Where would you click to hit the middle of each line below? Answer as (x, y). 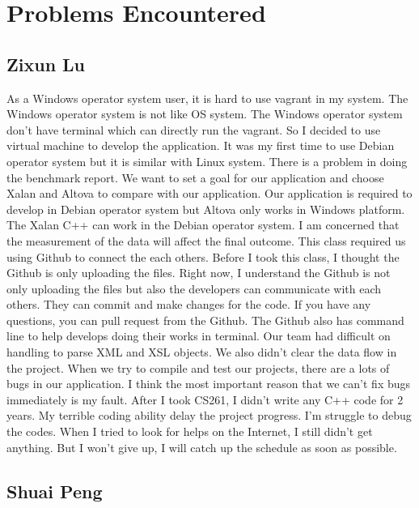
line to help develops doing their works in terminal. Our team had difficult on (199, 336)
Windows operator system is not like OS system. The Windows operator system (205, 114)
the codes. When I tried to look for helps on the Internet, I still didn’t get (190, 431)
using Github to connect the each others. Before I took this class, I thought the (203, 256)
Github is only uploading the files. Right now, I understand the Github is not (199, 273)
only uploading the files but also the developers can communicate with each (194, 288)
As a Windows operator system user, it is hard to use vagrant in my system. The (207, 98)
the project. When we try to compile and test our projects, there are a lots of (198, 367)
